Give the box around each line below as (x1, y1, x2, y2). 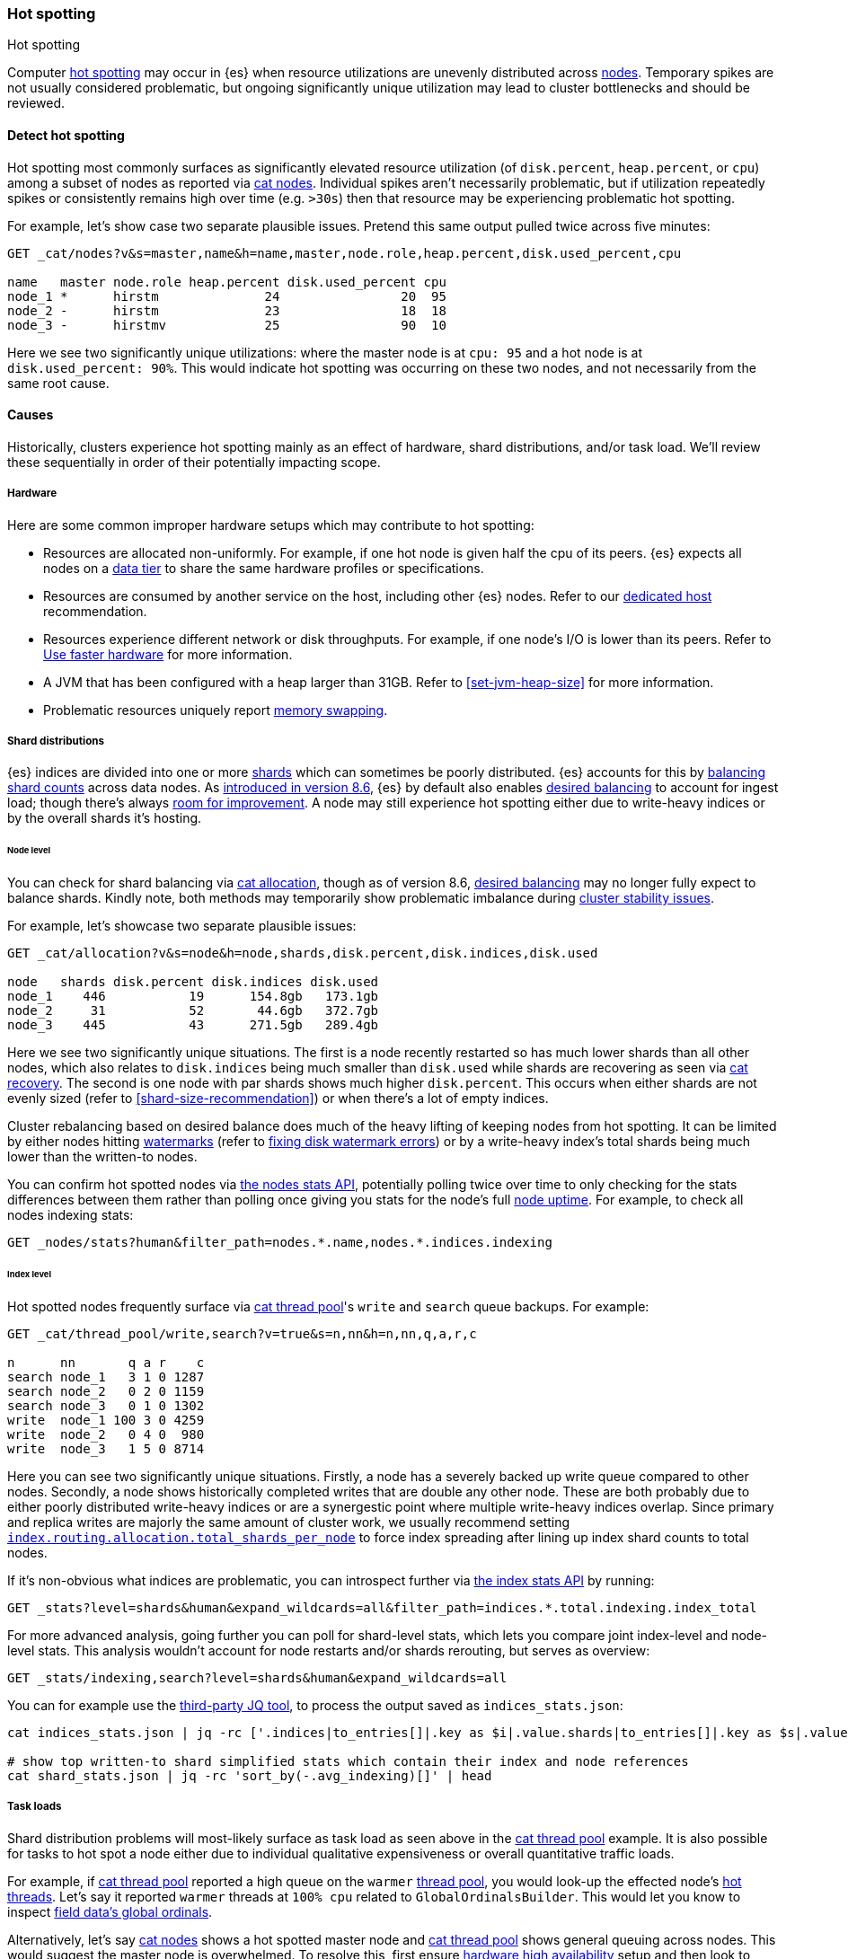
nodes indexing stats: (7, 1207, 134, 1223)
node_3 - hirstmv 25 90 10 (7, 317, 446, 332)
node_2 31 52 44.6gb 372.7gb (7, 1003, 379, 1019)
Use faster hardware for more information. (43, 646, 293, 662)
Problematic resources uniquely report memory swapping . (43, 702, 388, 718)
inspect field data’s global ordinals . (7, 1903, 213, 1919)
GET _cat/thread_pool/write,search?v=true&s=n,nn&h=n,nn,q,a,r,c (7, 1326, 477, 1341)
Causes (7, 407, 54, 423)
